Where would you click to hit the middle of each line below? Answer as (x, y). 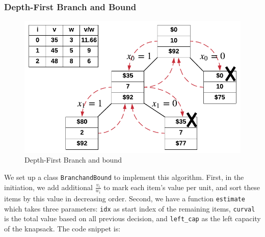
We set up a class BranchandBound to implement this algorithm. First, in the (124, 177)
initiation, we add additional (48, 187)
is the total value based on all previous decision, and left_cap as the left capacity (132, 218)
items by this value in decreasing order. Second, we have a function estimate (125, 198)
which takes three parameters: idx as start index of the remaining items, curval (130, 208)
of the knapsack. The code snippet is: (62, 228)
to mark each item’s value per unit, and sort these (182, 187)
